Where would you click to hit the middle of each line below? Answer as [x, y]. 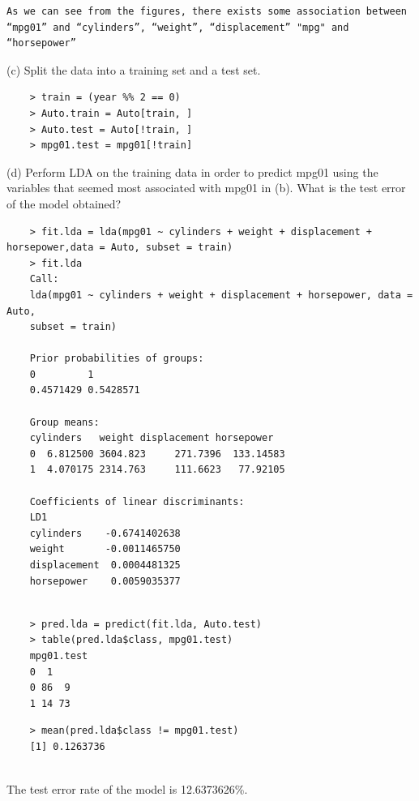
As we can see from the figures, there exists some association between [207, 11]
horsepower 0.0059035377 [105, 581]
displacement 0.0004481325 [105, 565]
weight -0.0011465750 [105, 549]
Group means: [64, 422]
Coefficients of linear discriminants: [137, 501]
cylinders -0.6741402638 [105, 533]
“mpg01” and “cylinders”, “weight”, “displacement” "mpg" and [178, 27]
